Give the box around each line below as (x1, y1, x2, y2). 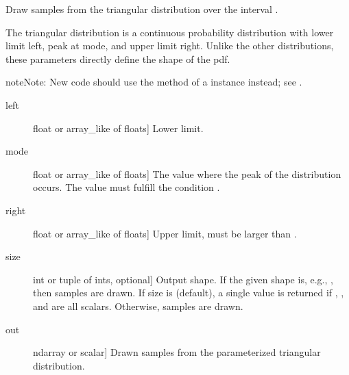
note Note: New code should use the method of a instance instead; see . (5, 75, 302, 89)
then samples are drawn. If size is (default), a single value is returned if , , (33, 285, 344, 300)
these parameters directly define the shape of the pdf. (5, 51, 230, 66)
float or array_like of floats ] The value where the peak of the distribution (33, 166, 341, 181)
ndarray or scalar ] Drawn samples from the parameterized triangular (33, 345, 321, 359)
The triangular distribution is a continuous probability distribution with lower (5, 25, 334, 39)
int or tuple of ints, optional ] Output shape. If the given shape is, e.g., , (33, 272, 333, 286)
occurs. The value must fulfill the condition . (33, 180, 220, 194)
